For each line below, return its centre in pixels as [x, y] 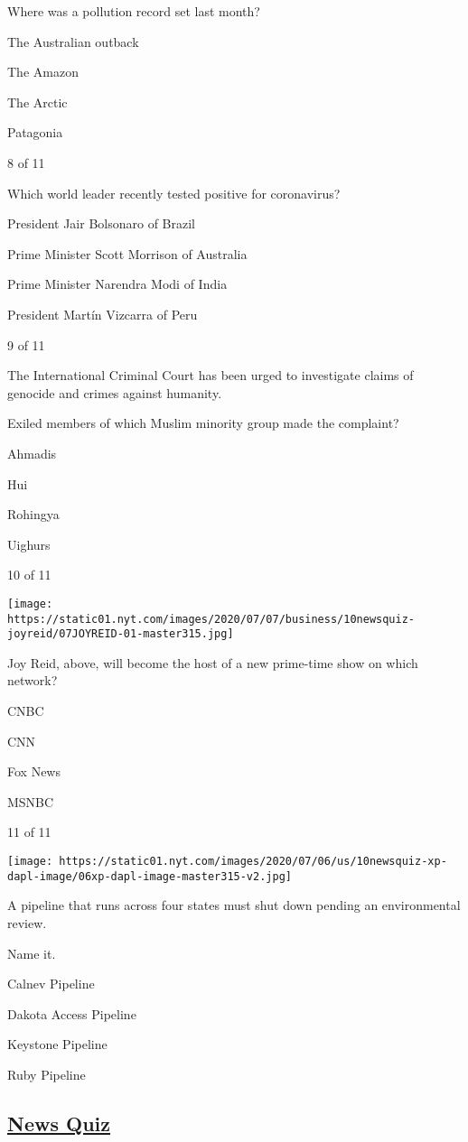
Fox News [34, 771]
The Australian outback [73, 41]
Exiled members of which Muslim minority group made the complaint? [203, 423]
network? [33, 680]
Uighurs [29, 544]
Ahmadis [32, 453]
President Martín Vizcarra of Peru [103, 314]
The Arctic [37, 102]
